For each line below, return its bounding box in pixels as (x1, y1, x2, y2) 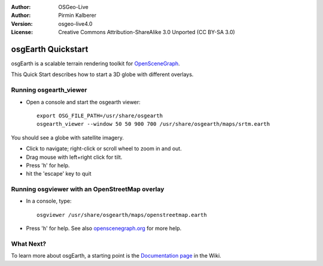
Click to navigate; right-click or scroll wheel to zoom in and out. (26, 145, 182, 152)
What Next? (11, 240, 47, 248)
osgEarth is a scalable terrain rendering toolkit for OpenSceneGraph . (11, 60, 181, 67)
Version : (11, 20, 33, 27)
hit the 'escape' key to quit (26, 170, 92, 177)
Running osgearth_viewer (11, 86, 87, 94)
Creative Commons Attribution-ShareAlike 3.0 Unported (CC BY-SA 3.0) (58, 29, 236, 36)
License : (11, 29, 33, 36)
